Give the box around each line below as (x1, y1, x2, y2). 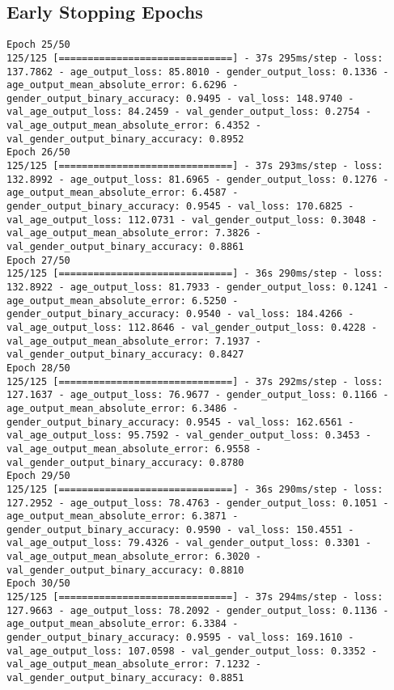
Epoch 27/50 (6, 254, 70, 266)
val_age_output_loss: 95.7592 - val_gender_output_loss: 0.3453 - (6, 430, 372, 442)
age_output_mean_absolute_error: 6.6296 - (6, 79, 239, 91)
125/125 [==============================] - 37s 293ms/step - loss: (6, 160, 383, 172)
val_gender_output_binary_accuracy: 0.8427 (6, 349, 244, 361)
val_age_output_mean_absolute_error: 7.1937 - (6, 335, 261, 347)
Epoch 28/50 (6, 362, 70, 374)
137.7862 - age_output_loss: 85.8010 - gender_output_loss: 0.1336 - (6, 66, 389, 78)
